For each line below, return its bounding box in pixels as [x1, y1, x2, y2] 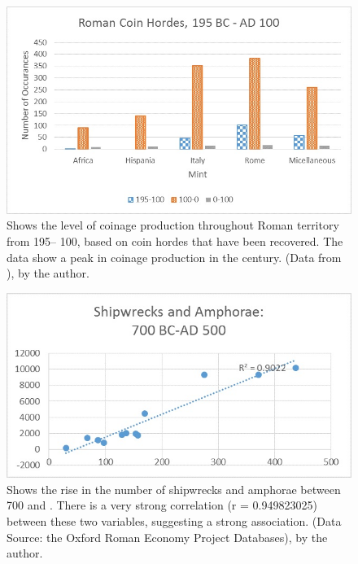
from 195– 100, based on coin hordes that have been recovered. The [7, 233, 343, 250]
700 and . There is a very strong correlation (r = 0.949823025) [7, 496, 317, 514]
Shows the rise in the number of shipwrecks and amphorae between [7, 480, 341, 497]
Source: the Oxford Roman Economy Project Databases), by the [7, 528, 328, 545]
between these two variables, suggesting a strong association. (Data [7, 512, 342, 529]
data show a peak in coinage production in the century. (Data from [7, 248, 342, 265]
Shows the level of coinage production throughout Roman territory [7, 216, 339, 234]
